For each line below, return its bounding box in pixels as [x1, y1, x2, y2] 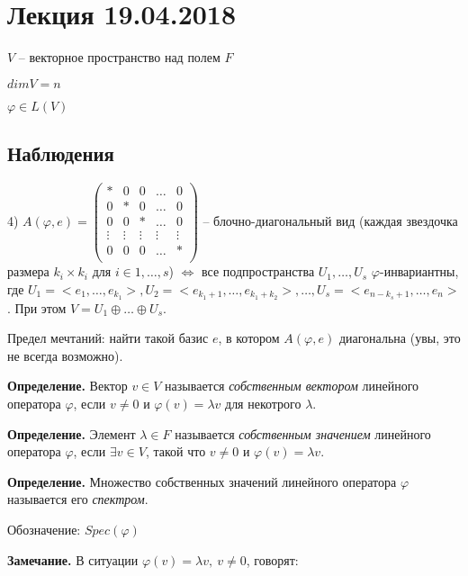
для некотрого [225, 394, 301, 412]
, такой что [145, 442, 206, 461]
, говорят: [246, 550, 299, 569]
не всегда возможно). [7, 346, 123, 364]
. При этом [7, 298, 67, 317]
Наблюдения [7, 139, 114, 167]
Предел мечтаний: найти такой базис [7, 328, 209, 347]
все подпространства [202, 262, 315, 281]
